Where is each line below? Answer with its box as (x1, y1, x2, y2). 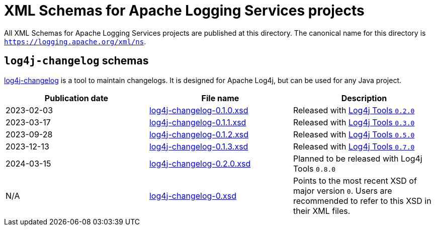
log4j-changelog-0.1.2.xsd (149, 129, 249, 139)
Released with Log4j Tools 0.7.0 (293, 141, 415, 151)
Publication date (44, 93, 109, 103)
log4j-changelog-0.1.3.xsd (149, 141, 248, 151)
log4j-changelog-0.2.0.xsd (149, 158, 251, 169)
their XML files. (293, 205, 351, 216)
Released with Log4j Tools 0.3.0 (293, 117, 415, 127)
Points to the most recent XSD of (293, 175, 417, 186)
